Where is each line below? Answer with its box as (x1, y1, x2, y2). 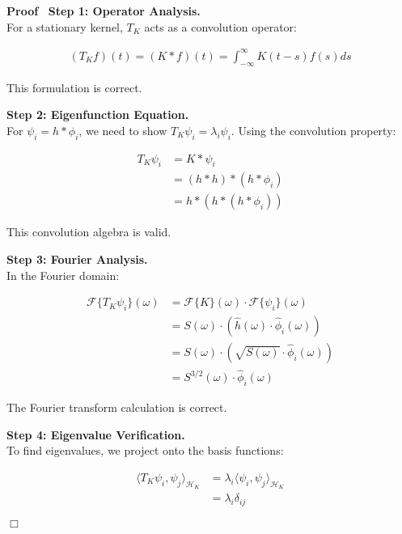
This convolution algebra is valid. (6, 223, 171, 240)
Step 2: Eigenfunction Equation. (6, 106, 189, 123)
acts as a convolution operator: (144, 18, 297, 35)
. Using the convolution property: (231, 121, 396, 138)
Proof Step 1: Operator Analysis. (6, 2, 201, 19)
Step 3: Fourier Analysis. (6, 250, 148, 267)
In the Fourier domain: (6, 266, 120, 283)
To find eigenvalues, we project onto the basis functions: (6, 442, 284, 459)
